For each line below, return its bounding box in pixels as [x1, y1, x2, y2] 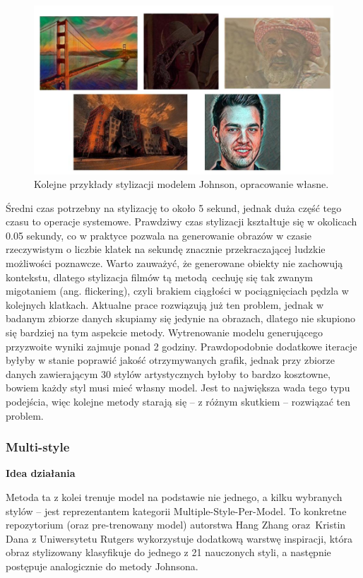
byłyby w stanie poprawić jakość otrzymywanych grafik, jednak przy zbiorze [6, 353, 335, 367]
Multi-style [6, 438, 70, 456]
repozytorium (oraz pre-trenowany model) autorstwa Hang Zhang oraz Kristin [6, 517, 346, 532]
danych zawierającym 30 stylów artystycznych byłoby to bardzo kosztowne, [6, 366, 331, 381]
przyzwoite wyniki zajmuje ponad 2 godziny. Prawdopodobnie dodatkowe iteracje [6, 338, 357, 353]
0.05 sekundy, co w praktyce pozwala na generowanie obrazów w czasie [6, 228, 312, 242]
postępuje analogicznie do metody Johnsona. [6, 558, 198, 573]
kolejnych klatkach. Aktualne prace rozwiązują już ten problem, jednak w [6, 297, 324, 312]
